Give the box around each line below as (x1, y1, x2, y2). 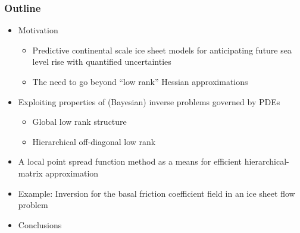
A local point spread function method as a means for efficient (18, 155, 242, 168)
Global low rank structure (32, 115, 127, 128)
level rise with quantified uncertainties (32, 55, 171, 68)
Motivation (18, 24, 58, 36)
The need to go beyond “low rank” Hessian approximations (32, 75, 248, 87)
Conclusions (18, 218, 62, 231)
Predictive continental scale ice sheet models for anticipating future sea (32, 43, 292, 56)
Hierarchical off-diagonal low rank (32, 135, 156, 147)
